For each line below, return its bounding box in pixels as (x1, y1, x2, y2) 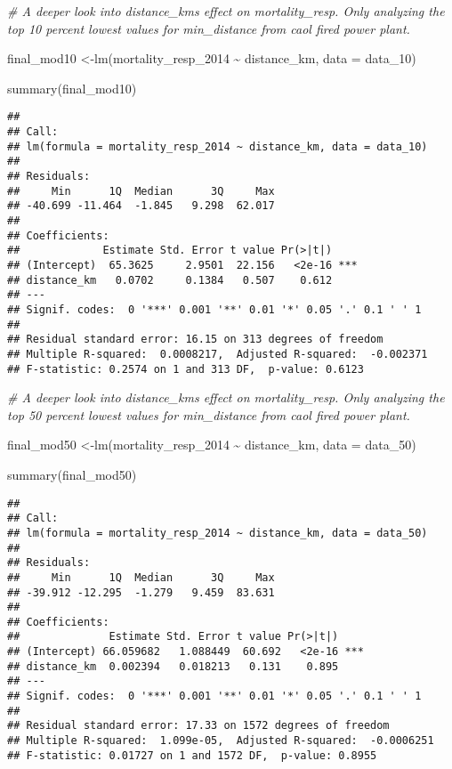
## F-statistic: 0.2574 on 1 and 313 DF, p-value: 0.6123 (7, 362, 364, 376)
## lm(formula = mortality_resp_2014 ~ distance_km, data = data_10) (7, 140, 428, 153)
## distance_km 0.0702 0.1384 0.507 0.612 (7, 273, 333, 287)
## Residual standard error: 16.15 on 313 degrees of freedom (7, 333, 383, 346)
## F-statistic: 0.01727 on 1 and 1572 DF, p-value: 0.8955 (7, 749, 377, 762)
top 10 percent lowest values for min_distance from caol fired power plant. (7, 19, 410, 37)
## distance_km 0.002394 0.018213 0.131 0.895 (7, 660, 339, 673)
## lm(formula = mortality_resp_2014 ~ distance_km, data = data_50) (7, 526, 428, 539)
